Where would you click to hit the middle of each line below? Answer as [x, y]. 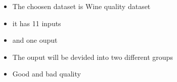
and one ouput [35, 40]
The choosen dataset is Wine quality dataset [81, 6]
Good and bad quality [47, 74]
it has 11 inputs [37, 23]
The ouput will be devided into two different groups [93, 57]
